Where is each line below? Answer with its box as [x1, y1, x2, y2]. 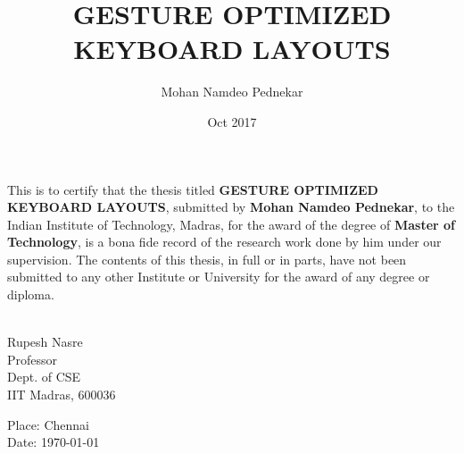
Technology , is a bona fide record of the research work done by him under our [7, 232, 442, 251]
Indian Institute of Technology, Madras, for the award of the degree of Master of [7, 214, 456, 233]
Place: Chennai [7, 415, 89, 433]
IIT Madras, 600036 [7, 385, 116, 404]
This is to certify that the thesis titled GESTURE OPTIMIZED [7, 180, 378, 198]
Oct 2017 [207, 112, 257, 130]
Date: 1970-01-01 [7, 433, 100, 451]
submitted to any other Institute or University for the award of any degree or [7, 267, 430, 286]
